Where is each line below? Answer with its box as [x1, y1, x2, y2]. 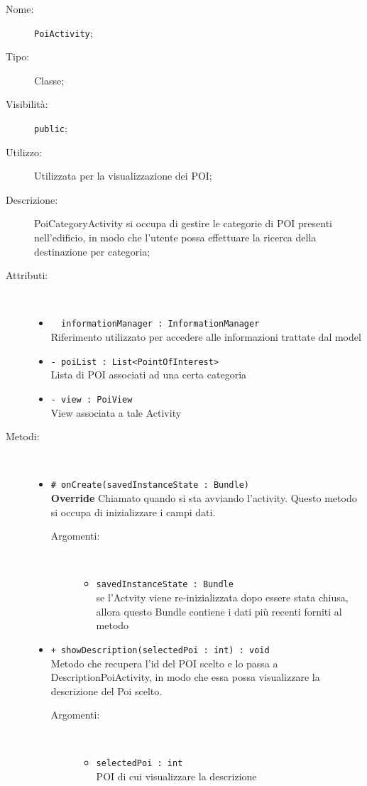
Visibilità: [6, 97, 48, 111]
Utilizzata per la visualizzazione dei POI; [34, 168, 212, 183]
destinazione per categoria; [34, 244, 150, 258]
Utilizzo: [6, 144, 42, 159]
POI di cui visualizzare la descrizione [96, 769, 257, 784]
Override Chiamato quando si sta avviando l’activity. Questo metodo [50, 491, 357, 506]
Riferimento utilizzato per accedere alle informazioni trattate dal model [50, 329, 361, 344]
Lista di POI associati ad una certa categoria [50, 367, 247, 382]
